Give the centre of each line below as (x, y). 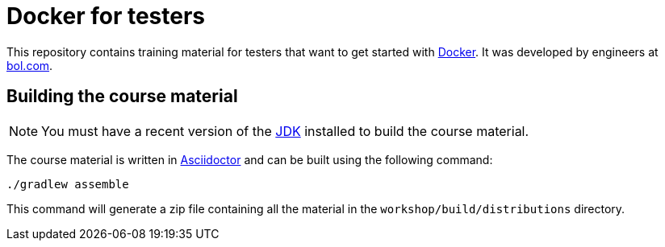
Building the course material (122, 97)
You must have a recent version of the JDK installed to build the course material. (285, 131)
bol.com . (30, 65)
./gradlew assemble (68, 184)
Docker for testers (106, 16)
